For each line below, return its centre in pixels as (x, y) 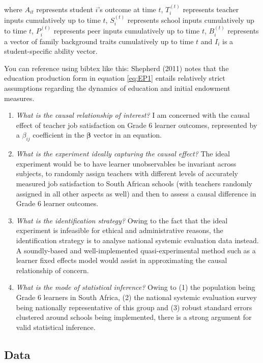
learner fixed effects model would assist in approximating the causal (122, 260)
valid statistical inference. (56, 327)
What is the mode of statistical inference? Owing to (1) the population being (136, 287)
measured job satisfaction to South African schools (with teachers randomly (134, 184)
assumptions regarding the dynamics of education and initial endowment (117, 88)
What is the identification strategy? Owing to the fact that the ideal (122, 220)
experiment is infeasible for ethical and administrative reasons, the (120, 230)
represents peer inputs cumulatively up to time (127, 31)
